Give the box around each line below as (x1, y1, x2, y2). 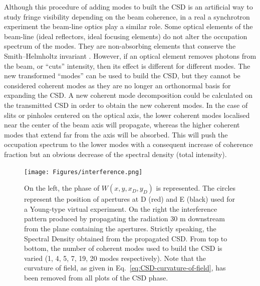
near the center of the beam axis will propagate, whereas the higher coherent (4, 119, 240, 130)
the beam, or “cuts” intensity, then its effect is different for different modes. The (4, 60, 250, 71)
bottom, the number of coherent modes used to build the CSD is (24, 243, 222, 253)
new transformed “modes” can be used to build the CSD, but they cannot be (4, 70, 240, 81)
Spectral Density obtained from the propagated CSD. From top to (24, 233, 227, 243)
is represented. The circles (156, 183, 236, 193)
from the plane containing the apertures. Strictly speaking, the (24, 223, 216, 233)
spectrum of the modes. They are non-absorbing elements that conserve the (4, 41, 236, 51)
